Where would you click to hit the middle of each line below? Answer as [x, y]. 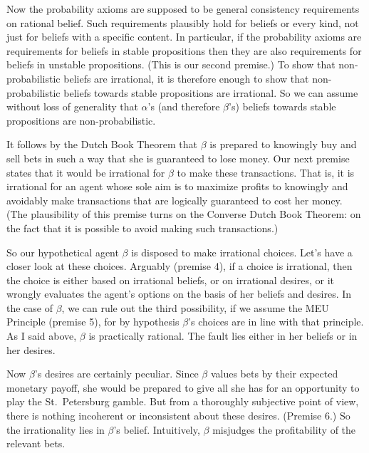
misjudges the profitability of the [284, 429]
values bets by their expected [274, 374]
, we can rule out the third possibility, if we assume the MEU [195, 307]
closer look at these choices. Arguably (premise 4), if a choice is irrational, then [180, 266]
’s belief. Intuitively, [157, 429]
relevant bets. [36, 443]
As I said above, [42, 336]
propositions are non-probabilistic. [81, 120]
